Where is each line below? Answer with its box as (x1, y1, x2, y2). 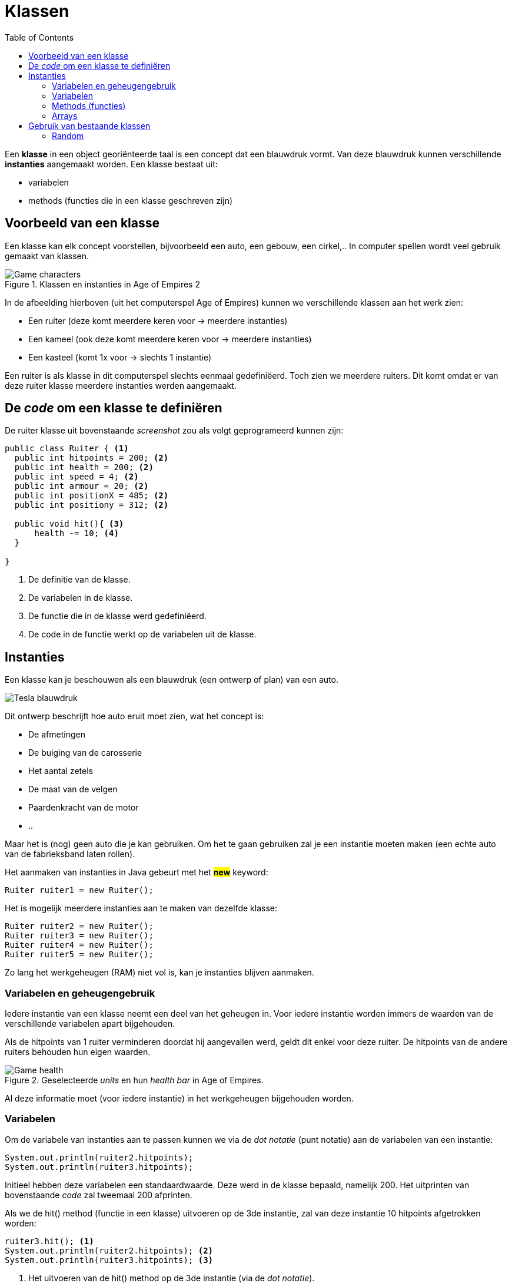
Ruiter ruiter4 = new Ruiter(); (5, 940, 154, 950)
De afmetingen (28, 729, 85, 740)
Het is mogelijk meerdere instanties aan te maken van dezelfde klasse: (5, 903, 277, 914)
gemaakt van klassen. (5, 250, 89, 261)
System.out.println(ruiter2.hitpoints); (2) (5, 1245, 214, 1255)
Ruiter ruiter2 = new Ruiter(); (5, 921, 154, 931)
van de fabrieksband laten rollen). (5, 849, 135, 859)
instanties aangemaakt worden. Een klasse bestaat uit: (5, 158, 218, 169)
